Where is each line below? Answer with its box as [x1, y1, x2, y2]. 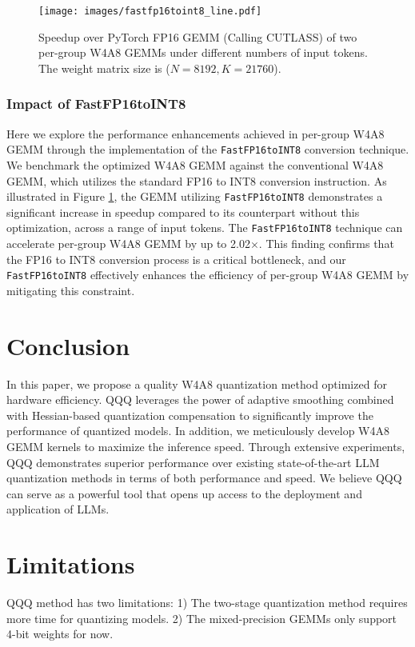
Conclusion [6, 329, 130, 361]
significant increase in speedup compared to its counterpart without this [6, 203, 360, 220]
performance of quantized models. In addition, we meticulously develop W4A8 [6, 422, 389, 439]
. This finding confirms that [258, 235, 394, 251]
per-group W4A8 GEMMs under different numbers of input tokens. [38, 44, 368, 61]
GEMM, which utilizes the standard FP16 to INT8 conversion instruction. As [6, 172, 387, 189]
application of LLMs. [6, 501, 110, 517]
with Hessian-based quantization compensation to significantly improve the [6, 406, 373, 423]
